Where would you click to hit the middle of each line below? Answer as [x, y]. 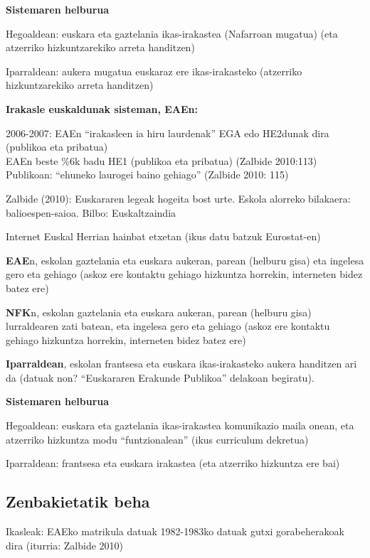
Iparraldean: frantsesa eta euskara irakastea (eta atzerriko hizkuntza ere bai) [173, 463]
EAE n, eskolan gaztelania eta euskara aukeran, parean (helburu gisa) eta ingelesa [185, 260]
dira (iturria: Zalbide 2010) [65, 545]
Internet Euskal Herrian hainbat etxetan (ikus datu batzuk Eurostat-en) [163, 236]
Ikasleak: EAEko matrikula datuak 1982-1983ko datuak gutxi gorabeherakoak [175, 531]
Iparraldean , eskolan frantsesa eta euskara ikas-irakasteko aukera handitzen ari [181, 364]
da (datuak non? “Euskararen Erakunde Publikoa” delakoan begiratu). [160, 377]
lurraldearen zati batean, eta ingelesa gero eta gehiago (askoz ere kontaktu [168, 326]
